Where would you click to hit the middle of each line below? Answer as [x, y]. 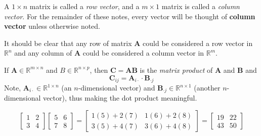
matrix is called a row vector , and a [84, 6]
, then [99, 70]
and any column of [43, 53]
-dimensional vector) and [117, 88]
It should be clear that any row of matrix [68, 43]
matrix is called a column [201, 6]
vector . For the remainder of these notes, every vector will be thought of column [130, 16]
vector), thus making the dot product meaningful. [120, 98]
